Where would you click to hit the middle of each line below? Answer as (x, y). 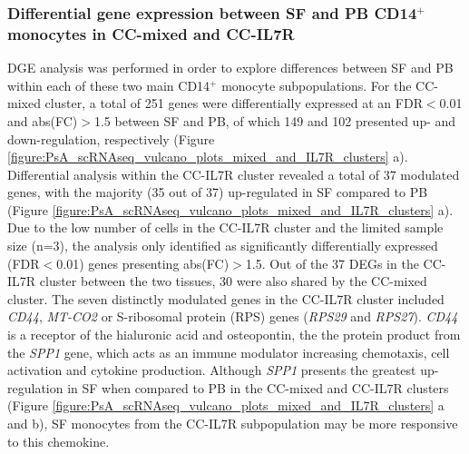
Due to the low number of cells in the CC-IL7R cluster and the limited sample (225, 227)
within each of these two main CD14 (109, 85)
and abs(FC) (43, 120)
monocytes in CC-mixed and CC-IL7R (151, 33)
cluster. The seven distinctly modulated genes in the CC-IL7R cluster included (226, 298)
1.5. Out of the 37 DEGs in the (332, 263)
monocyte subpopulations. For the (317, 85)
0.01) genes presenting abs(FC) (143, 263)
